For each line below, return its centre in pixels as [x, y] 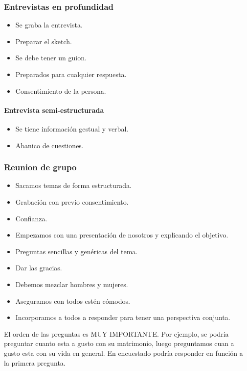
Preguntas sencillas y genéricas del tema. [77, 251]
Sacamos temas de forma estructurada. [73, 185]
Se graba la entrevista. [49, 25]
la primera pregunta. [35, 362]
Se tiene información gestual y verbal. [72, 128]
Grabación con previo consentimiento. [72, 201]
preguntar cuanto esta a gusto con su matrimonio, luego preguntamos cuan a [119, 343]
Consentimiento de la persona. [61, 91]
